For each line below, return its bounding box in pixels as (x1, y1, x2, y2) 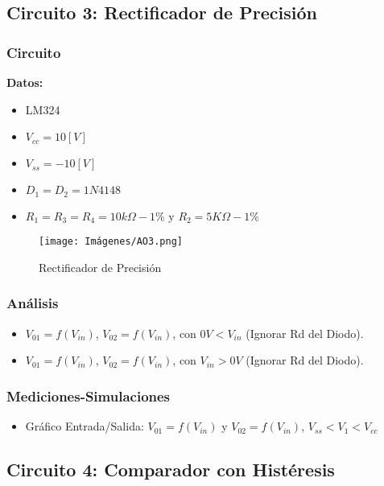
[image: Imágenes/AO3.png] (39, 236, 183, 248)
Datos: (6, 74, 43, 90)
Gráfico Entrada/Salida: (25, 418, 144, 435)
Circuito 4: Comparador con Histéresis (6, 457, 335, 482)
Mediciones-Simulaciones (6, 385, 171, 406)
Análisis (6, 293, 59, 313)
